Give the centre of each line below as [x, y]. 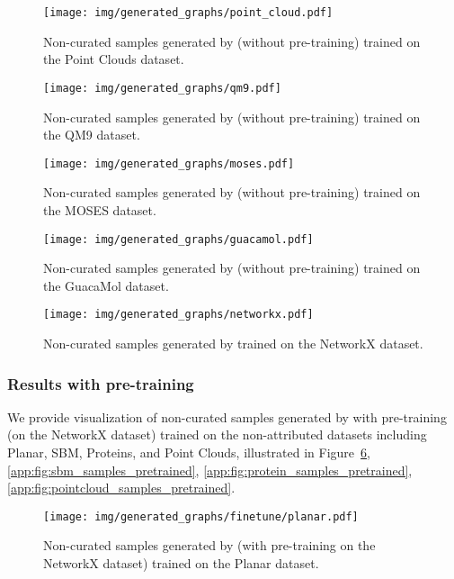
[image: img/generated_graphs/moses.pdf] [169, 163]
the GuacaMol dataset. [106, 285]
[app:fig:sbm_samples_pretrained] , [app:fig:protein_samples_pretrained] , [210, 470]
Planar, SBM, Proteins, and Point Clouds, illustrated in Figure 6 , [189, 452]
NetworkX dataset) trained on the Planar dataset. [181, 563]
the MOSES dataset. [100, 209]
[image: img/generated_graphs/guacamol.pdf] [178, 239]
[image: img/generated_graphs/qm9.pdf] [162, 88]
